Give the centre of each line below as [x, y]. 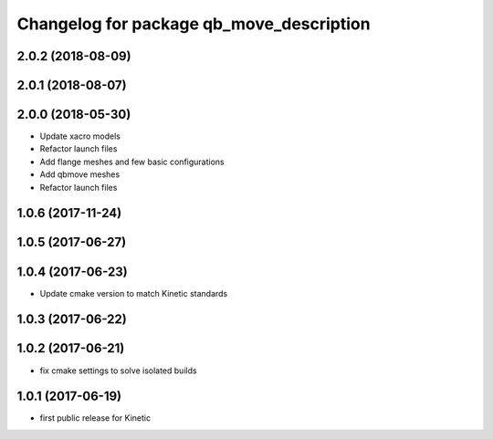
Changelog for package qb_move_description [194, 24]
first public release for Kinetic [95, 418]
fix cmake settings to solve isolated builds [118, 371]
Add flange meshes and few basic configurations [132, 162]
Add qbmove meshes [80, 174]
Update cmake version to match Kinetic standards [134, 293]
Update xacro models [80, 136]
